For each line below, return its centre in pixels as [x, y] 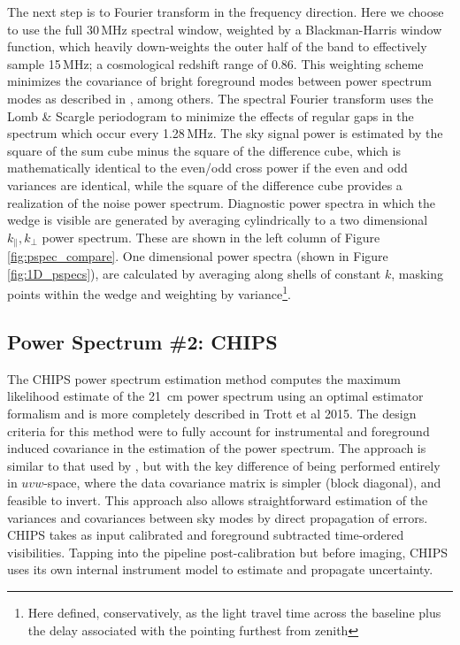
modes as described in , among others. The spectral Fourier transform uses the [220, 98]
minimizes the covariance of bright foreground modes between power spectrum [219, 81]
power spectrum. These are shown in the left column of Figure [211, 237]
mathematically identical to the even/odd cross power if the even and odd [207, 168]
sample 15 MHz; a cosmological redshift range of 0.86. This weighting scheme [215, 63]
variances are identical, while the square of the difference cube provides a [205, 184]
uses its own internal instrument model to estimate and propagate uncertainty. [220, 569]
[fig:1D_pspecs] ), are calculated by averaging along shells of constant [194, 273]
